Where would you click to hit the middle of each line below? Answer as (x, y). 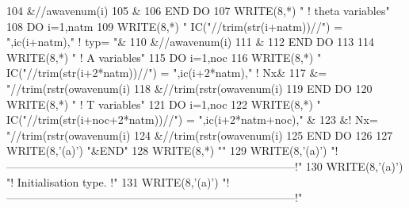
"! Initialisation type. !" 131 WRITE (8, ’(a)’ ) (113, 181)
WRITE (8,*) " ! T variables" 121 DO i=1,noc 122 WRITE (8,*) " (164, 104)
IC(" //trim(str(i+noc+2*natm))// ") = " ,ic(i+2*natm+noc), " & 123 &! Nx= (192, 119)
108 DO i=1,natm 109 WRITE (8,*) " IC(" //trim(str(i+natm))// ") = (175, 26)
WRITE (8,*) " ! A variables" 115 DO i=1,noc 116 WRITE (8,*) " (164, 57)
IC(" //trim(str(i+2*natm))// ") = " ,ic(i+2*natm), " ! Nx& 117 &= (167, 73)
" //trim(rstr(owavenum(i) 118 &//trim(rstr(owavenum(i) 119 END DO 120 (189, 88)
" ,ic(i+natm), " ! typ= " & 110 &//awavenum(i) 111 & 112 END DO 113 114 (190, 42)
